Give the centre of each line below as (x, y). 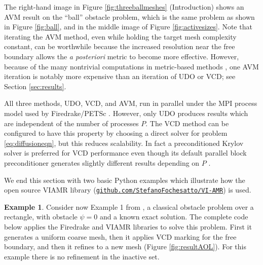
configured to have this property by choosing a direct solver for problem (116, 133)
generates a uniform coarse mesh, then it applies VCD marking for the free (120, 236)
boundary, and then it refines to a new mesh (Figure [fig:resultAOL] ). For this (125, 247)
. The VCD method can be (187, 123)
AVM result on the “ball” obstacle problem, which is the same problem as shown (129, 16)
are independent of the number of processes (71, 123)
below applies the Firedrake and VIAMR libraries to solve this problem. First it (128, 226)
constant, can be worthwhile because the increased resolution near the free (120, 46)
